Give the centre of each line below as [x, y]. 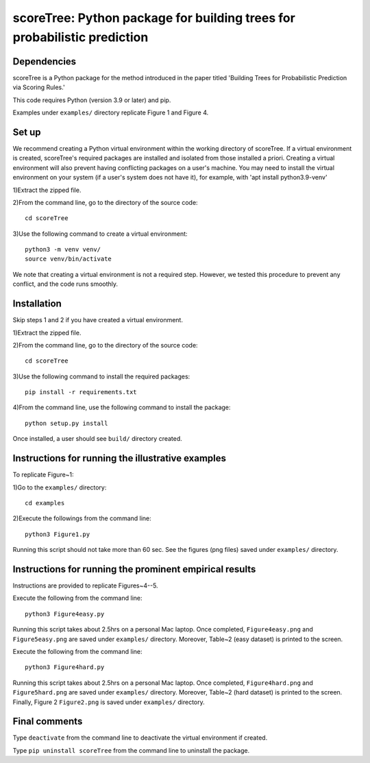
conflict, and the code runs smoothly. [65, 284]
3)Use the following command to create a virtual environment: [100, 234]
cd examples [45, 503]
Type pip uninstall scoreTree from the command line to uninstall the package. [131, 750]
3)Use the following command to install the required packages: [101, 376]
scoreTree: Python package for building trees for [154, 18]
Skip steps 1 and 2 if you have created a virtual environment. [98, 320]
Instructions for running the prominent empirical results [134, 569]
